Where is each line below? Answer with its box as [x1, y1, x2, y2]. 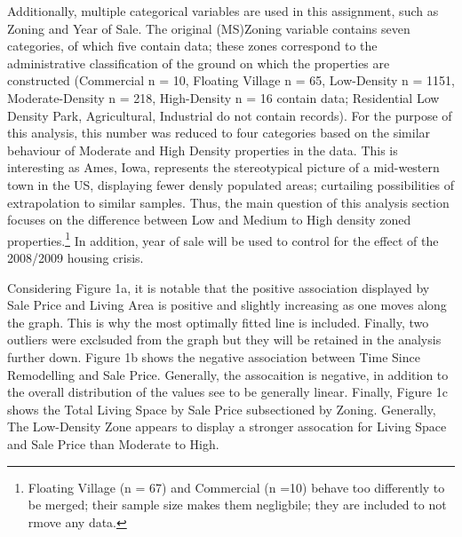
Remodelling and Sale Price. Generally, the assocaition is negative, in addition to [7, 365, 449, 383]
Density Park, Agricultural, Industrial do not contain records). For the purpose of [7, 106, 452, 124]
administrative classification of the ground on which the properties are [7, 53, 390, 72]
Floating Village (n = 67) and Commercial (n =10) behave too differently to [28, 478, 445, 496]
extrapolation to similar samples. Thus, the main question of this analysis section [7, 193, 450, 211]
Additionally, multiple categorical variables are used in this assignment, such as [7, 2, 439, 20]
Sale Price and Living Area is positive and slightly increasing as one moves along [7, 296, 447, 314]
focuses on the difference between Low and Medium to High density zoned [7, 210, 411, 229]
